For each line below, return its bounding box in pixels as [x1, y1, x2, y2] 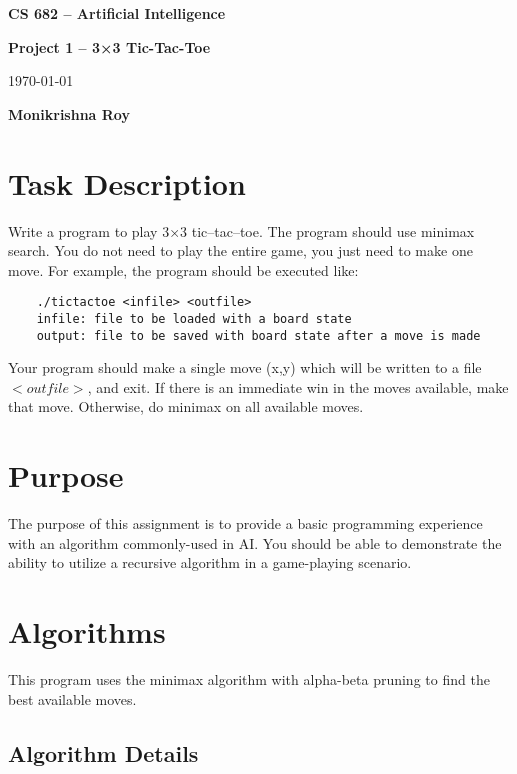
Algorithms [8, 611, 166, 652]
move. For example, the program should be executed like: [8, 259, 359, 280]
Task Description [8, 162, 246, 203]
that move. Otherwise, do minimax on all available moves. [8, 396, 364, 417]
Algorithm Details [8, 737, 199, 768]
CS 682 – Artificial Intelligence [8, 3, 226, 23]
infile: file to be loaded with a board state [36, 311, 352, 326]
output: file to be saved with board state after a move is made [36, 328, 481, 343]
